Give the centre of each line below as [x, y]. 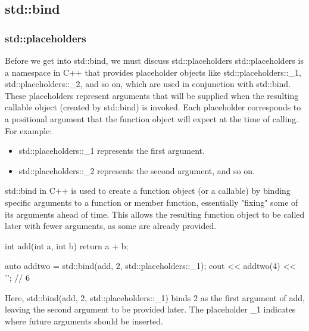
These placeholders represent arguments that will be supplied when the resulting [152, 95]
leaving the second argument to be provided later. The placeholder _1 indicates [150, 309]
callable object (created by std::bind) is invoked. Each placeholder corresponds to [153, 107]
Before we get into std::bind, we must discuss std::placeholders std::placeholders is [154, 60]
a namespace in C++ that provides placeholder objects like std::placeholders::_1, [153, 72]
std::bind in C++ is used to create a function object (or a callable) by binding [148, 191]
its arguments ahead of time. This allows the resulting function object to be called [155, 214]
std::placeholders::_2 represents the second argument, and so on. [137, 170]
